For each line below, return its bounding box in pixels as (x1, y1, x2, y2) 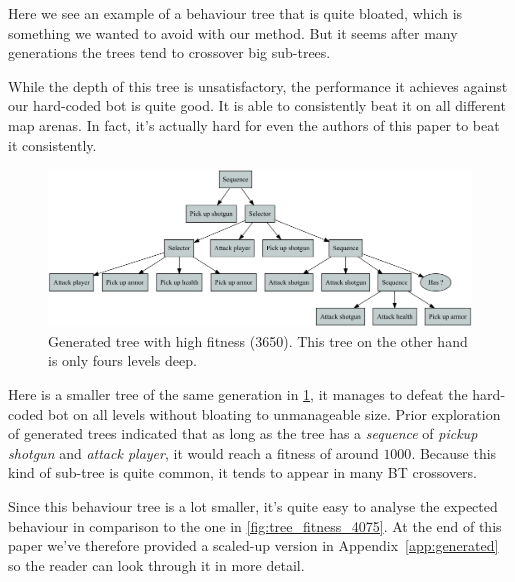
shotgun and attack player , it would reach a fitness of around (8, 442, 379, 463)
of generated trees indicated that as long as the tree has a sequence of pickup (8, 423, 478, 444)
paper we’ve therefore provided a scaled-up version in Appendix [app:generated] (8, 535, 499, 556)
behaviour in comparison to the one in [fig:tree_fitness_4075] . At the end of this (8, 515, 502, 536)
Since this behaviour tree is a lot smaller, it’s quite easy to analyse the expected (8, 495, 498, 516)
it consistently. (8, 134, 97, 155)
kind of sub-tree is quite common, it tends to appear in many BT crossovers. (8, 462, 477, 483)
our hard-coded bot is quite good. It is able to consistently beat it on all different (8, 95, 506, 116)
